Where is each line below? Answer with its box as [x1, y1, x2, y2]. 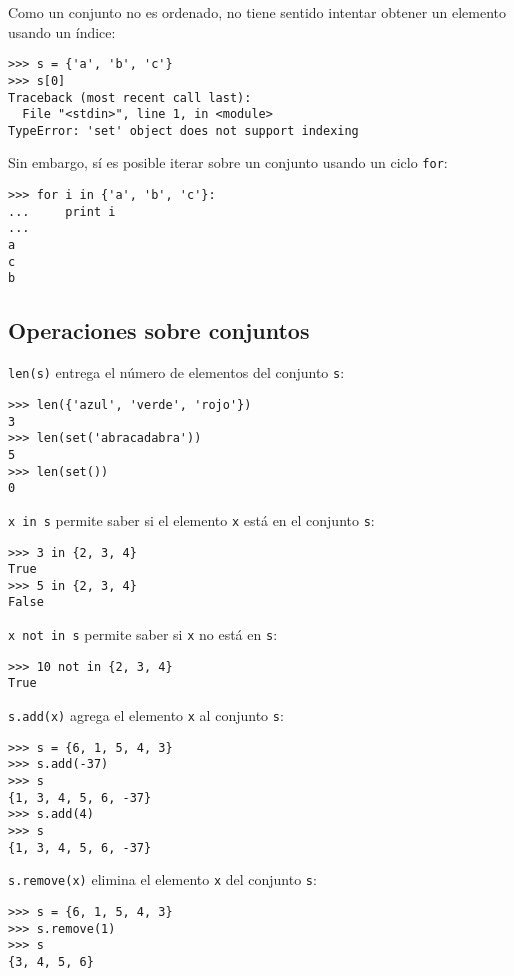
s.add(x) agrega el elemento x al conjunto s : [8, 705, 284, 726]
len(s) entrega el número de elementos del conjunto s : [8, 362, 345, 383]
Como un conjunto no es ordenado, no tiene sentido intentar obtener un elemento [8, 2, 507, 22]
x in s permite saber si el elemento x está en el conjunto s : [8, 509, 375, 530]
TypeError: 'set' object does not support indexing [8, 123, 359, 138]
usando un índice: [8, 21, 116, 42]
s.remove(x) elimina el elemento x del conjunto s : [8, 869, 317, 890]
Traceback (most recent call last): [8, 90, 252, 105]
